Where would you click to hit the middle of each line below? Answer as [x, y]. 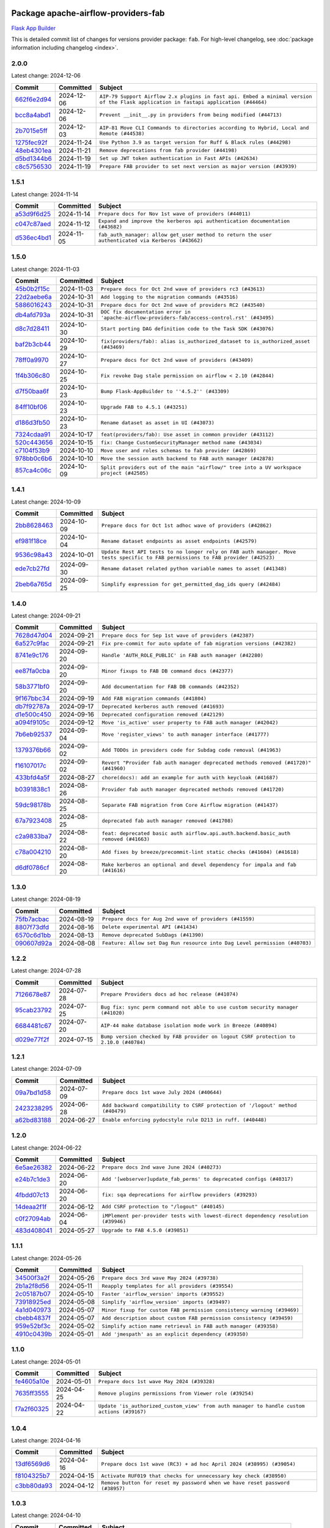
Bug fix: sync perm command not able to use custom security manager [200, 1007]
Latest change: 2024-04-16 [46, 1440]
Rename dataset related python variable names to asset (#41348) [194, 568]
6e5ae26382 [34, 1167]
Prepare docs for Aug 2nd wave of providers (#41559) [178, 919]
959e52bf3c [33, 1326]
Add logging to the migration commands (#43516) [169, 297]
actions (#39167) [122, 1412]
